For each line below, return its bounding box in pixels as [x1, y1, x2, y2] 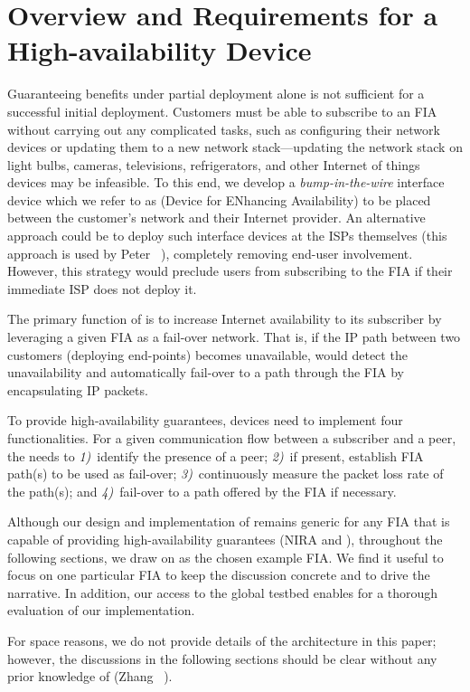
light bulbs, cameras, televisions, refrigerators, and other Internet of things [7, 155, 420, 174]
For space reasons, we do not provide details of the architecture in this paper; [7, 630, 437, 649]
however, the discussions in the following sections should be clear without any [7, 649, 437, 668]
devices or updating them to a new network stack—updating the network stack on [7, 137, 463, 156]
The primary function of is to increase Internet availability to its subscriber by [7, 309, 442, 328]
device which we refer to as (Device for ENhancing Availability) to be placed [7, 190, 431, 209]
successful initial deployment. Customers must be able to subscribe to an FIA [7, 101, 437, 120]
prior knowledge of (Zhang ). [7, 667, 173, 686]
